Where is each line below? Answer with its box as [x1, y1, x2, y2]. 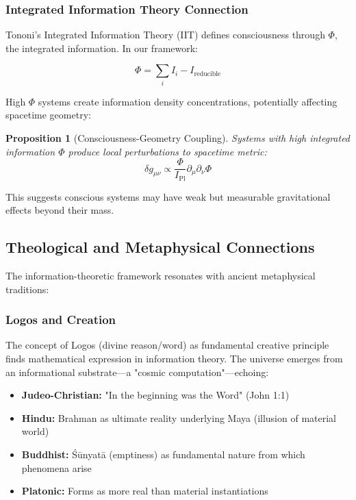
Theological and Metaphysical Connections [5, 236, 315, 258]
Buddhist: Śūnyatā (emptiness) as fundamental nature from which [21, 447, 305, 461]
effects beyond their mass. [5, 203, 114, 217]
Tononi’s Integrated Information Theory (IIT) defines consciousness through [5, 27, 325, 42]
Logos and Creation [5, 311, 116, 328]
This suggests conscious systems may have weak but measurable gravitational [5, 189, 331, 203]
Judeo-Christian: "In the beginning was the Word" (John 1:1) [21, 388, 290, 402]
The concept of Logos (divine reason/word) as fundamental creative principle [5, 338, 329, 352]
